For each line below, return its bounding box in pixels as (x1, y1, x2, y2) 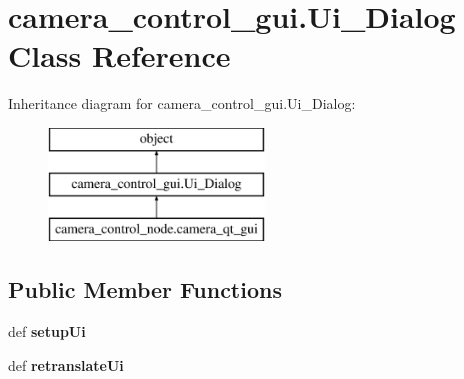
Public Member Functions (8, 274, 282, 305)
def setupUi (8, 321, 86, 342)
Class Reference (8, 35, 231, 76)
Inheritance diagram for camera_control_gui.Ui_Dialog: (8, 93, 356, 114)
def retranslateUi (8, 354, 124, 375)
